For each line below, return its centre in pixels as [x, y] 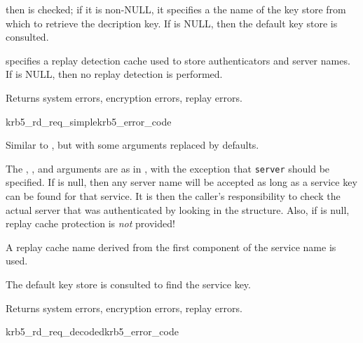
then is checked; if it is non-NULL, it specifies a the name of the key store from [176, 9]
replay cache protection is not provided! [90, 223]
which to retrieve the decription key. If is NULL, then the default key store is [172, 23]
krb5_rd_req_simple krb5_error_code [89, 121]
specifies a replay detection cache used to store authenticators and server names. [178, 60]
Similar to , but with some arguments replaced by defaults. [132, 145]
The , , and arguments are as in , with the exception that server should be [168, 168]
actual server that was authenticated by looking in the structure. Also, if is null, [178, 209]
